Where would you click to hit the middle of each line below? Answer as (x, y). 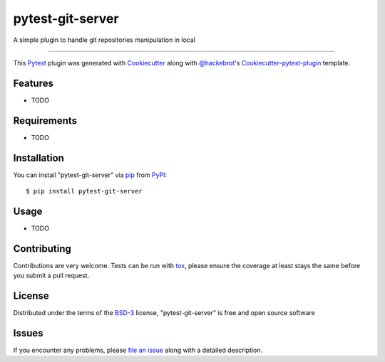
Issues (28, 333)
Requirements (45, 121)
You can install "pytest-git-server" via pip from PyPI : (90, 175)
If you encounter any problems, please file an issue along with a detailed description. (138, 350)
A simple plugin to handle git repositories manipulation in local (104, 40)
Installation (38, 158)
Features (33, 83)
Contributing (42, 249)
